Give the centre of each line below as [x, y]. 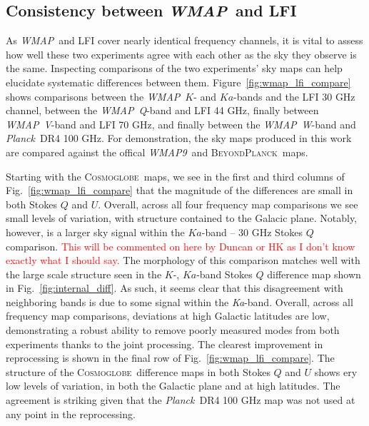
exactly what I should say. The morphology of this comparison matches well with [183, 260]
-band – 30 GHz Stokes [252, 232]
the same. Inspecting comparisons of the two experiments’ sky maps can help [174, 68]
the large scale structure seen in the [84, 274]
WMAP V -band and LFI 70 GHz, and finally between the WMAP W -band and [181, 124]
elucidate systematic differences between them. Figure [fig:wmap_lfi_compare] [178, 82]
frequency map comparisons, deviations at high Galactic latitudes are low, [168, 316]
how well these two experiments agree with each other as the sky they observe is [181, 54]
